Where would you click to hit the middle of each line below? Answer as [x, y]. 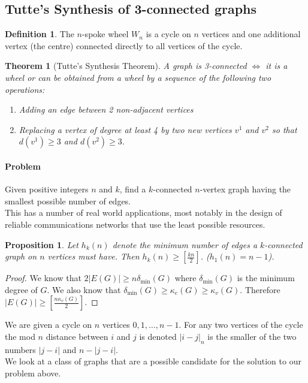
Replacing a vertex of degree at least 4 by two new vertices [125, 129]
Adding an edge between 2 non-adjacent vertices [106, 109]
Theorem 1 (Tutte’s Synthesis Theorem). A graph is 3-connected [126, 66]
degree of [21, 289]
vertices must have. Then [93, 256]
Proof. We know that [43, 278]
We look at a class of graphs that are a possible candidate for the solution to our [153, 361]
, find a [133, 189]
